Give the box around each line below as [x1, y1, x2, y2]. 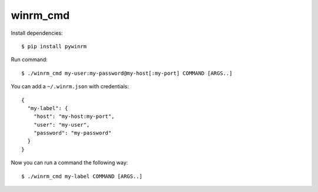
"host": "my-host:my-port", [33, 113, 115, 120]
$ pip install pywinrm [21, 43, 87, 49]
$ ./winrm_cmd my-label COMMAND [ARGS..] [21, 173, 143, 180]
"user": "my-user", [33, 121, 90, 128]
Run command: [11, 56, 48, 63]
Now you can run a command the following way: [11, 159, 128, 166]
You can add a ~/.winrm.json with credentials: [11, 83, 130, 90]
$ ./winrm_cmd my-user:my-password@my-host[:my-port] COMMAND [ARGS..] [21, 69, 233, 77]
